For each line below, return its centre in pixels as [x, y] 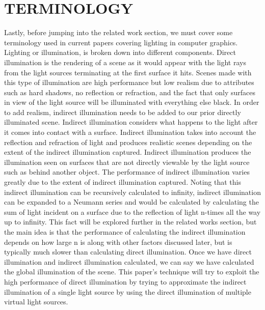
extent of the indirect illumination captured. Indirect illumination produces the [128, 152]
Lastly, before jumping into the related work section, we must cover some [118, 32]
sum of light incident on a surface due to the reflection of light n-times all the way [132, 212]
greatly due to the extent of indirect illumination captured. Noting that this [123, 182]
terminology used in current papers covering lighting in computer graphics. [121, 42]
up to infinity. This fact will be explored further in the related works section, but [130, 222]
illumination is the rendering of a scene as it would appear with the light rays [125, 62]
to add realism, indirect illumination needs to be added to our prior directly [123, 112]
